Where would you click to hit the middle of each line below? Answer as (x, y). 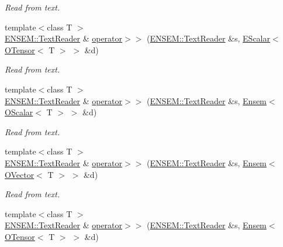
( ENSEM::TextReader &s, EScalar (208, 38)
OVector (20, 174)
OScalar (19, 112)
